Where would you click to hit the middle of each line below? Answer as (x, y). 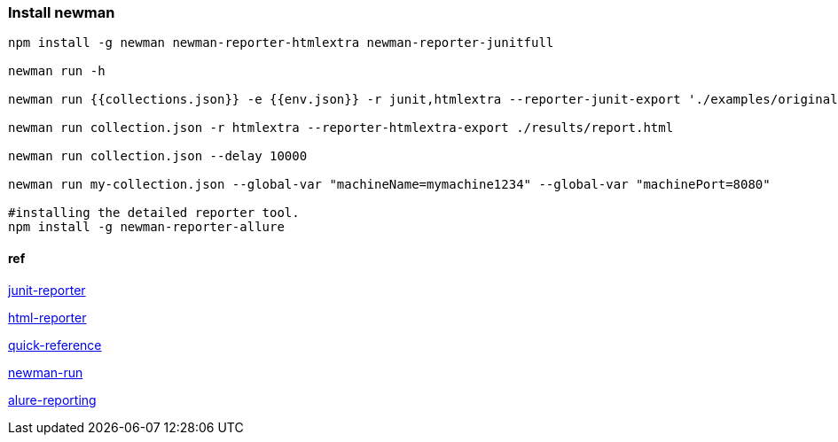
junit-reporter (47, 290)
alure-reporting (52, 399)
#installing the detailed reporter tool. (154, 213)
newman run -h (57, 71)
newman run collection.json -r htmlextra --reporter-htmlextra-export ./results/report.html (341, 128)
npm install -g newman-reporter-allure (146, 227)
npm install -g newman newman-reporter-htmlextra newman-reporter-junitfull (281, 43)
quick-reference (55, 345)
